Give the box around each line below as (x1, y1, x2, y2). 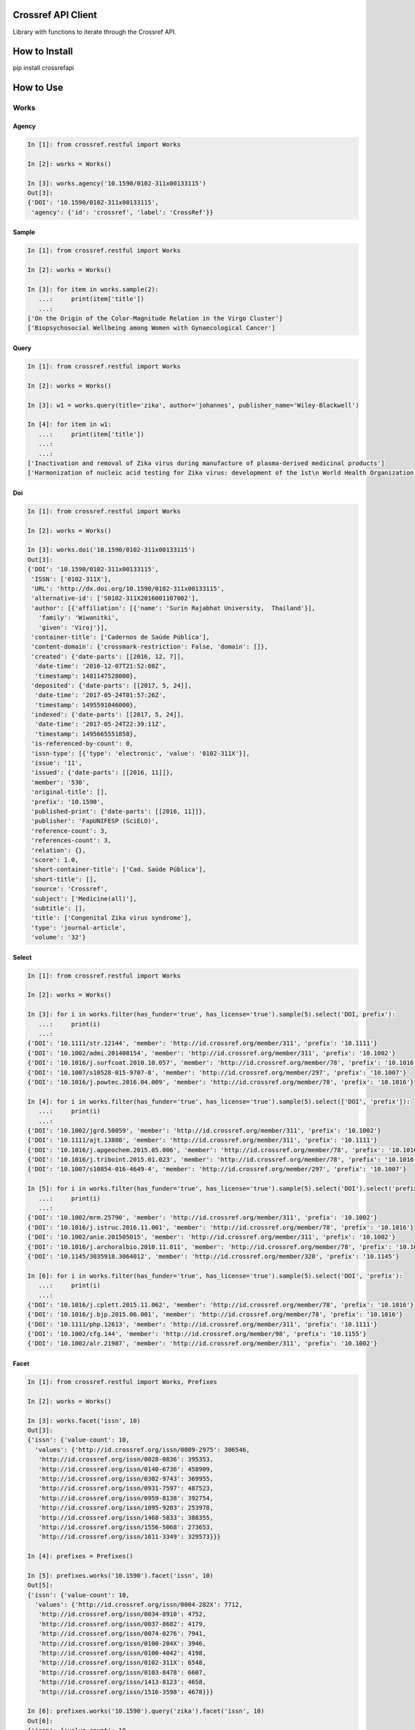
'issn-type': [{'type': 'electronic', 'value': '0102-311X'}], (31, 749, 250, 757)
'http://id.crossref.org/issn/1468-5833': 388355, (38, 1513, 214, 1522)
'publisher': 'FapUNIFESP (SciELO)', (31, 817, 159, 825)
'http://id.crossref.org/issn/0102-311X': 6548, (38, 1659, 207, 1667)
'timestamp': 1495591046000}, (35, 701, 138, 709)
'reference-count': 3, (31, 827, 109, 835)
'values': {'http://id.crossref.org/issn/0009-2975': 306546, (35, 1446, 250, 1453)
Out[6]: (27, 1717, 53, 1724)
